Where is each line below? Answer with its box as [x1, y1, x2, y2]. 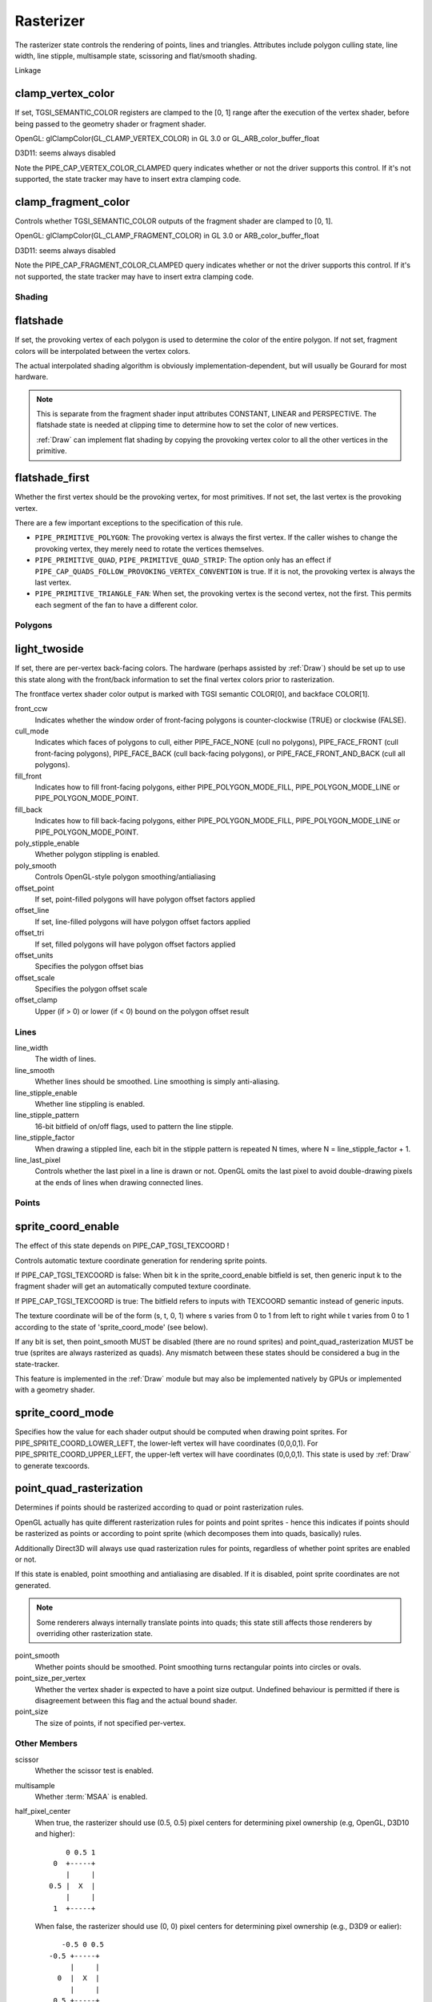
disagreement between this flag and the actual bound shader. [34, 1695, 238, 1705]
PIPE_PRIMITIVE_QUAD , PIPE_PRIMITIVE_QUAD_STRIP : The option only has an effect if [34, 555, 332, 565]
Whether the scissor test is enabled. [34, 1766, 154, 1775]
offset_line [14, 906, 50, 915]
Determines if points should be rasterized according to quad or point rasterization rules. [14, 1502, 304, 1513]
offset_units [14, 950, 54, 960]
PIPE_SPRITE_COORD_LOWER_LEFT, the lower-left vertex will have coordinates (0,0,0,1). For [14, 1438, 318, 1448]
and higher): [34, 1829, 75, 1839]
